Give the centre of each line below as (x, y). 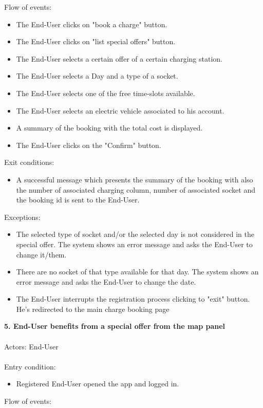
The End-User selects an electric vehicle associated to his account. (120, 110)
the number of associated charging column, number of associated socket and (136, 189)
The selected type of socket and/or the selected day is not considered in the (135, 234)
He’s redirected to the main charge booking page (93, 309)
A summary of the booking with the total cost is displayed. (109, 128)
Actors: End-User (31, 346)
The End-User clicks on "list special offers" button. (96, 41)
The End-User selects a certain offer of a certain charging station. (119, 58)
